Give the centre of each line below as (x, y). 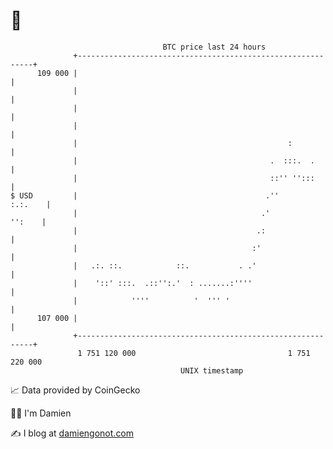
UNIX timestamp (212, 370)
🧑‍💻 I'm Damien (41, 413)
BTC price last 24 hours (214, 47)
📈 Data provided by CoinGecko (75, 390)
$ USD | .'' (145, 195)
